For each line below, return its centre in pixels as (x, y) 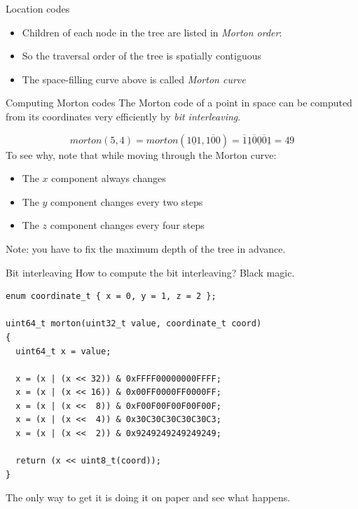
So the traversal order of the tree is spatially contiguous (142, 56)
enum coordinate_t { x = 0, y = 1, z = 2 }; (111, 297)
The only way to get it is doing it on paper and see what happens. (148, 497)
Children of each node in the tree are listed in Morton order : (152, 32)
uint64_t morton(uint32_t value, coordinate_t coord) (134, 324)
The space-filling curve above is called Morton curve (134, 79)
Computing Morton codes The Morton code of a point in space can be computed (179, 103)
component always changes (109, 178)
